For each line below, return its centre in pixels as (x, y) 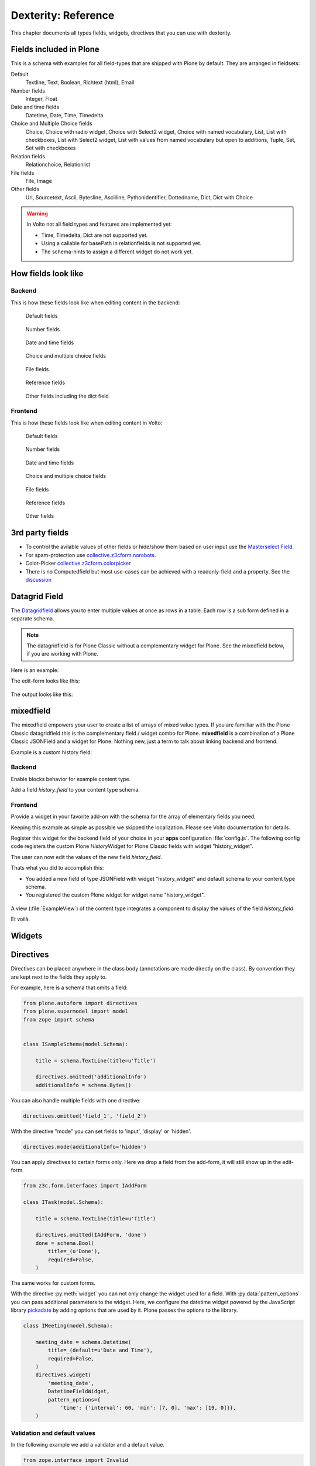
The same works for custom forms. (53, 1283)
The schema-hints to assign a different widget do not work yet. (117, 252)
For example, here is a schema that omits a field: (69, 987)
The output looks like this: (42, 694)
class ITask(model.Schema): (63, 1202)
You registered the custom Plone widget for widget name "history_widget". (115, 895)
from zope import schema (59, 1019)
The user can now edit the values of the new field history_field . (86, 857)
